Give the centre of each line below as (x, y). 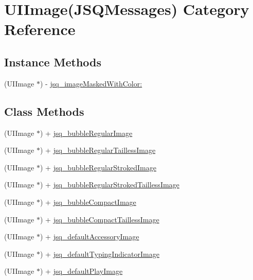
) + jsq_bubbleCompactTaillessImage (100, 219)
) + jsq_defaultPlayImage (82, 271)
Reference (40, 29)
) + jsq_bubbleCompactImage (88, 202)
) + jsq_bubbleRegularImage (86, 133)
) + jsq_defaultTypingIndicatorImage (100, 253)
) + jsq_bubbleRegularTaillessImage (98, 150)
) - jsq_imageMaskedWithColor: (91, 83)
